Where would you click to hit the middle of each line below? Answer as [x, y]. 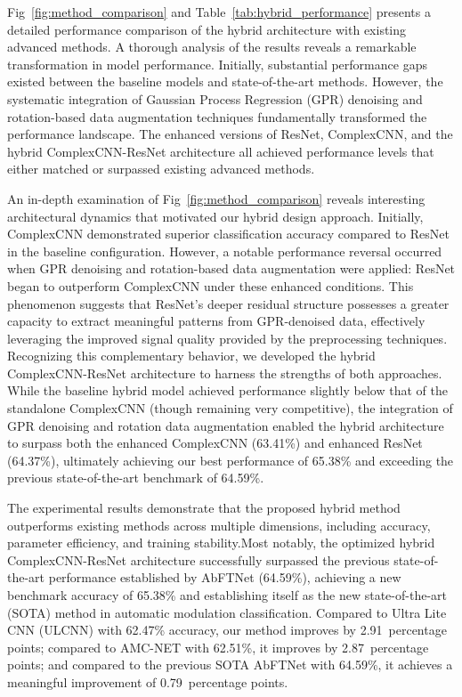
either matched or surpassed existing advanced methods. [161, 169]
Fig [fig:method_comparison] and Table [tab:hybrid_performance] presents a [219, 12]
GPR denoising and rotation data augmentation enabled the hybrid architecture [226, 425]
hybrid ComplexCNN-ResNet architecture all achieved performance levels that [221, 151]
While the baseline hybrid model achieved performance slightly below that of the [227, 390]
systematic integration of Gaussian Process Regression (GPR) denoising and [215, 98]
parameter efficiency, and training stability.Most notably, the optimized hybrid [221, 543]
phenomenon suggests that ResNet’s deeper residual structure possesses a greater [228, 303]
